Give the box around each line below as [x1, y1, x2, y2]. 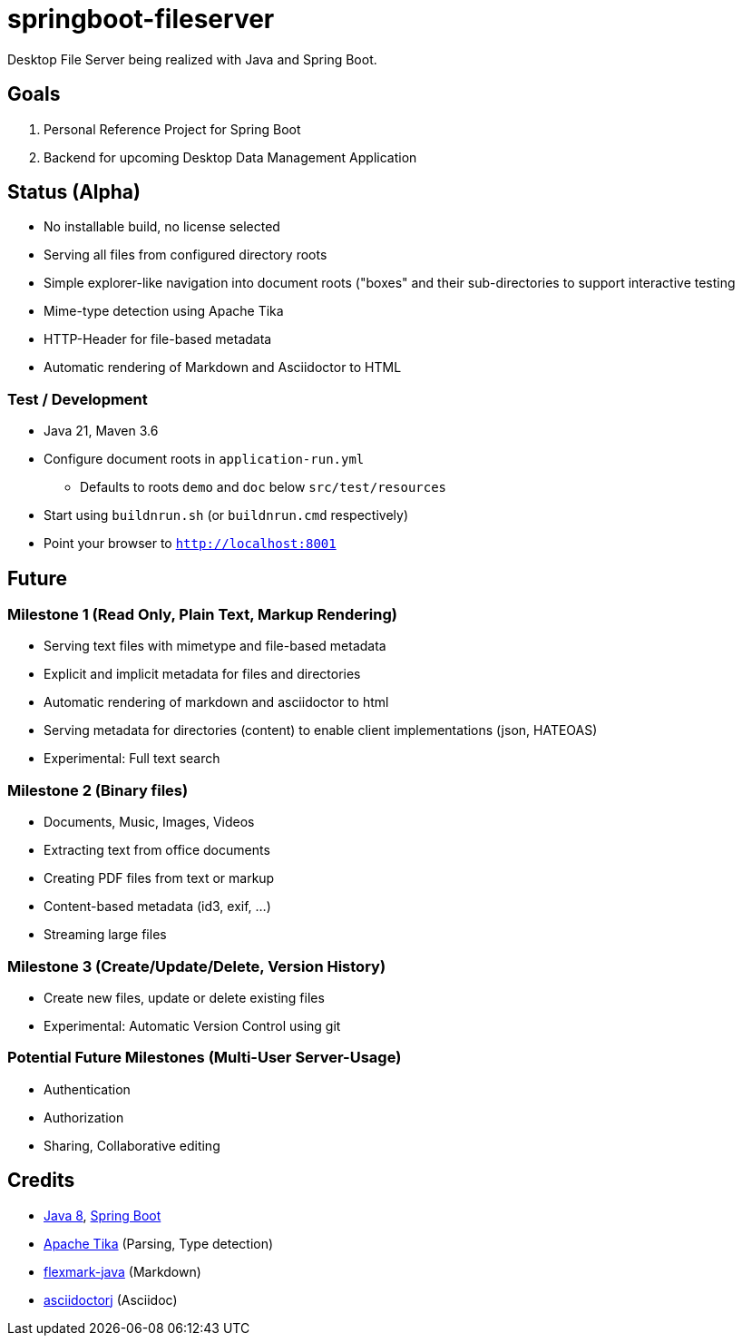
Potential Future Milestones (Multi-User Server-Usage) [7, 1048, 402, 1067]
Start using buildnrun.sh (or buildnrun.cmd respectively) [44, 507, 409, 524]
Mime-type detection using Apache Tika [44, 303, 284, 319]
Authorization [44, 1109, 124, 1125]
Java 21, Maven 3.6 [44, 423, 159, 439]
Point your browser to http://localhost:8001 [44, 535, 337, 552]
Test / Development [7, 389, 148, 408]
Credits [7, 1169, 75, 1192]
